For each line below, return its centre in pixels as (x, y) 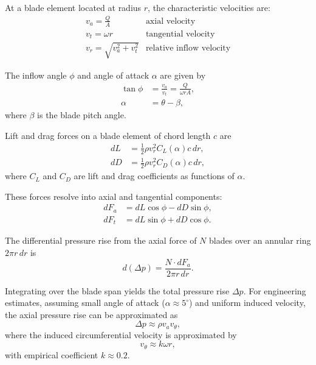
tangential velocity (180, 34)
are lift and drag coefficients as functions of (154, 176)
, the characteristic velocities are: (209, 7)
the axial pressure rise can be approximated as (91, 314)
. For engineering (275, 290)
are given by (183, 75)
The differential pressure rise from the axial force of (101, 240)
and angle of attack (113, 75)
